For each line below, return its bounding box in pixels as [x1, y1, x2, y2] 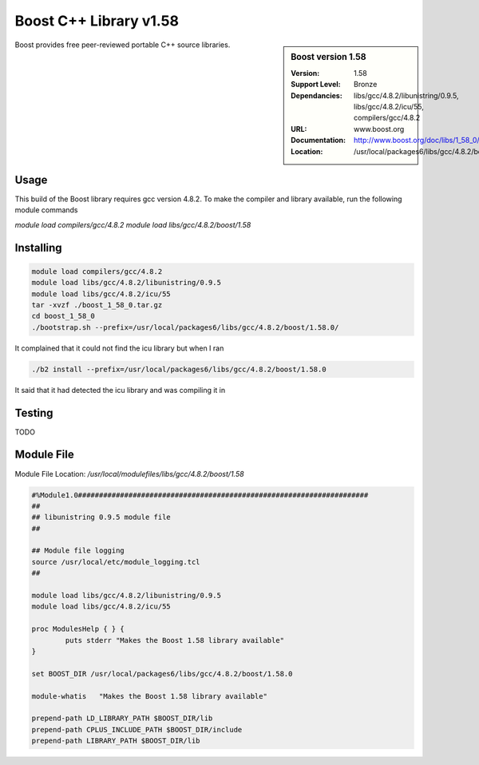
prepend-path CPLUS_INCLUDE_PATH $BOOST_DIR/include [31, 725, 243, 734]
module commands [14, 205, 79, 215]
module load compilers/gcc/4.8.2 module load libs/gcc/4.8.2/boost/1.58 [14, 220, 251, 229]
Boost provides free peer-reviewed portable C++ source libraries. [14, 40, 231, 50]
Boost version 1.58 [291, 51, 366, 62]
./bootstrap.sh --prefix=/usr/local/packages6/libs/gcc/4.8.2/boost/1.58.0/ [31, 323, 339, 331]
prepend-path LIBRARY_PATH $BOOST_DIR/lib [31, 736, 200, 746]
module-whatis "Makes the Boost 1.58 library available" [31, 692, 267, 700]
